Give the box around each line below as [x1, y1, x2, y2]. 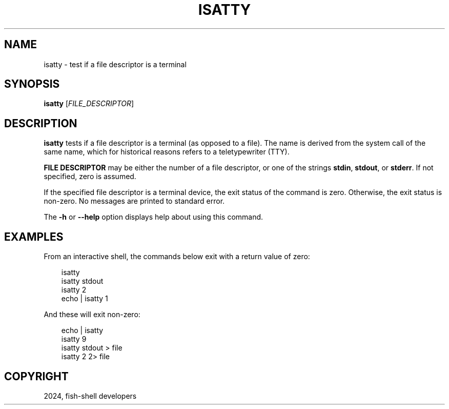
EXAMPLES [4, 230, 64, 243]
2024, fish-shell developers [44, 391, 137, 400]
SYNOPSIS [4, 77, 60, 91]
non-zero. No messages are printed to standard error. [44, 197, 225, 206]
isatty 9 [61, 335, 87, 344]
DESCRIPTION [4, 116, 77, 130]
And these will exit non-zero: [44, 310, 140, 319]
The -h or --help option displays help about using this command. [44, 212, 263, 222]
